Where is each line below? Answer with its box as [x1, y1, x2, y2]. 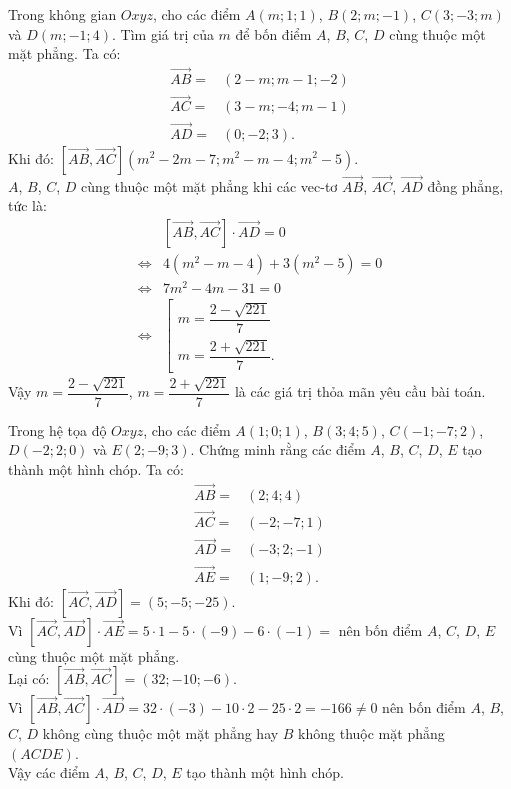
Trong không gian [8, 4, 117, 24]
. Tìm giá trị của [112, 23, 214, 44]
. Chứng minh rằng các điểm [190, 439, 366, 460]
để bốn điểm [235, 23, 312, 44]
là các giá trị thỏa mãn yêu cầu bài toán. [234, 381, 486, 402]
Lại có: [8, 668, 50, 689]
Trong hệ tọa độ [8, 419, 107, 440]
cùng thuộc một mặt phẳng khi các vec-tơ [81, 175, 338, 196]
